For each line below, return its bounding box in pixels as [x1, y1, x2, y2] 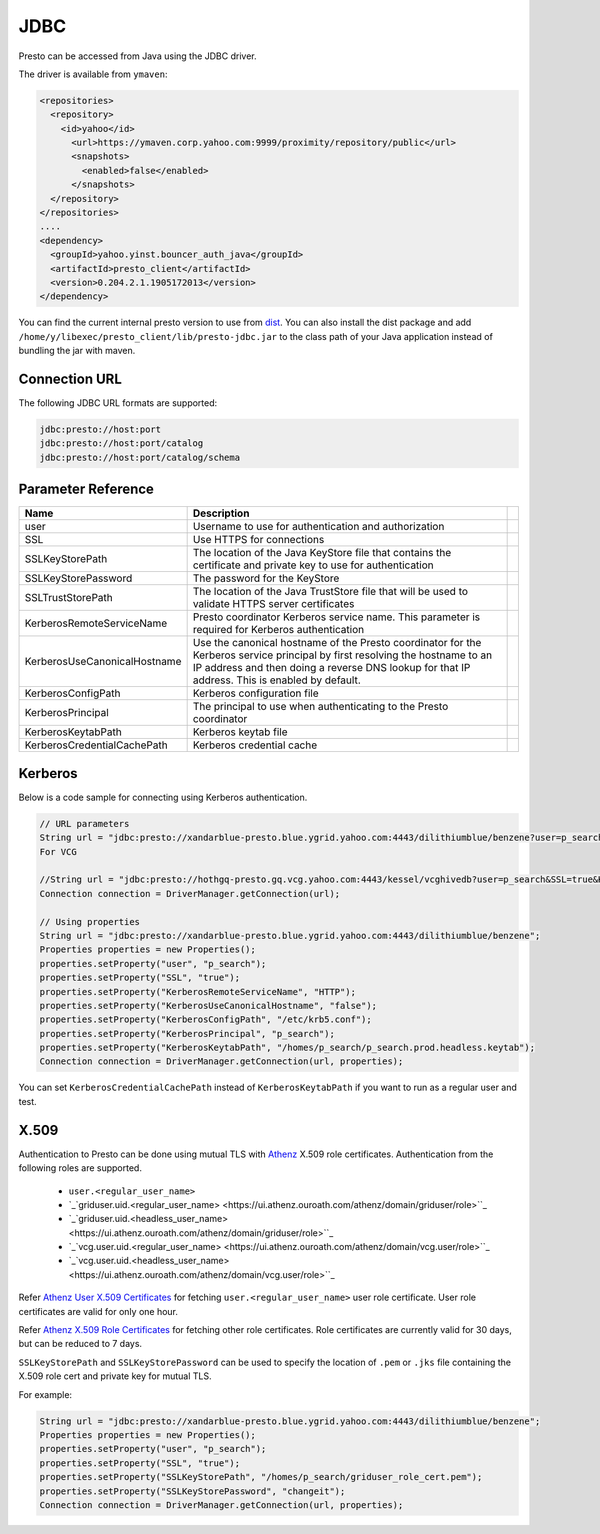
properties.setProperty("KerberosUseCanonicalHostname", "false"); [39, 1000, 378, 1011]
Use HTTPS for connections [192, 533, 325, 547]
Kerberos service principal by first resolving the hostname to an [192, 648, 493, 662]
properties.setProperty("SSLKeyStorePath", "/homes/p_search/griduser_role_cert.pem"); [39, 1471, 483, 1483]
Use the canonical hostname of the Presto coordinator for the [192, 636, 482, 650]
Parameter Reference [18, 481, 155, 498]
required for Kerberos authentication [192, 623, 365, 637]
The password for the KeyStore [192, 571, 340, 585]
